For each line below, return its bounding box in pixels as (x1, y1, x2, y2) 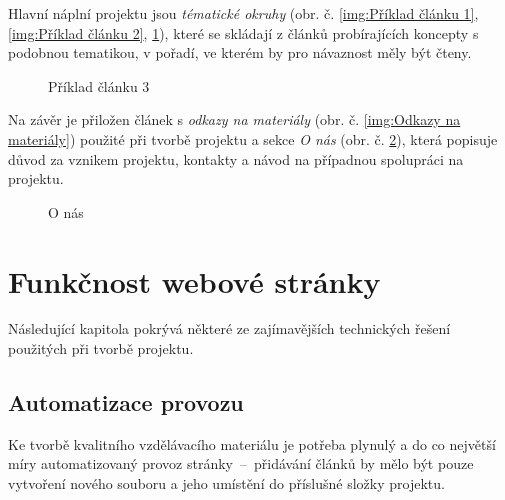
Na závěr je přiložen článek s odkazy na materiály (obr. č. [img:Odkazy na (8, 109, 461, 130)
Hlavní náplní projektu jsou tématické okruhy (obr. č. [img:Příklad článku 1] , (8, 3, 479, 23)
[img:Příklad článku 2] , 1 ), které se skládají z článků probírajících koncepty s (8, 22, 479, 43)
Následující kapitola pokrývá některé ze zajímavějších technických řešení (8, 318, 451, 339)
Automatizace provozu (8, 387, 244, 418)
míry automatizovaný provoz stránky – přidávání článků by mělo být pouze (8, 453, 474, 474)
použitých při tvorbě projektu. (8, 338, 194, 359)
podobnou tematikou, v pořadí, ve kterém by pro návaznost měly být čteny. (8, 42, 472, 63)
